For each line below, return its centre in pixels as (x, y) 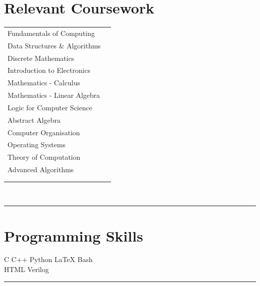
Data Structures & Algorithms (54, 45)
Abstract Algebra (34, 120)
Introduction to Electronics (49, 70)
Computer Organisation (44, 132)
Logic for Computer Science (50, 107)
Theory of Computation (44, 157)
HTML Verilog (26, 269)
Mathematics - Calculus (44, 83)
